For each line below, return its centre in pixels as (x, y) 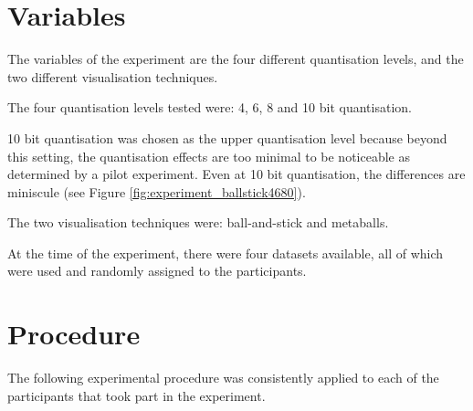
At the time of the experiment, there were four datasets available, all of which (226, 253)
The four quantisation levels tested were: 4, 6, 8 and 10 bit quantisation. (210, 107)
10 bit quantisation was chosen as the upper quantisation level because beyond (227, 137)
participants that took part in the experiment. (137, 395)
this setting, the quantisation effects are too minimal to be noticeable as (209, 156)
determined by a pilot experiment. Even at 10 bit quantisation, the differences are (236, 174)
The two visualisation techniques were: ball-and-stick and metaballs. (198, 222)
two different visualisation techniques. (113, 76)
